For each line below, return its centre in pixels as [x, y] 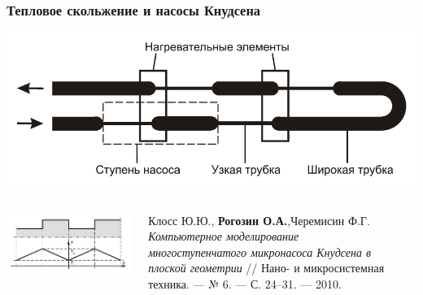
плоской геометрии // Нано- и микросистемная [266, 268]
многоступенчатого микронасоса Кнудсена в [260, 252]
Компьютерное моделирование [224, 236]
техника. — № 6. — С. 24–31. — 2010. [245, 284]
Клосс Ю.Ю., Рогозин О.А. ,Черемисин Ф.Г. [259, 220]
